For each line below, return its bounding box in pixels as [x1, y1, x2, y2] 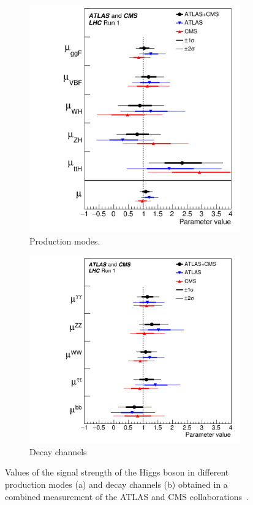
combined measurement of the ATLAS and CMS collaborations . [5, 490, 249, 503]
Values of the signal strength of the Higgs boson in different [5, 466, 229, 479]
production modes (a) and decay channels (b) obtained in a [5, 478, 228, 491]
